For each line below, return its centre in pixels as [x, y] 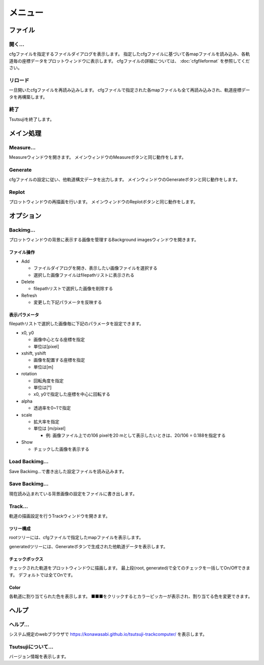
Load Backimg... [29, 462]
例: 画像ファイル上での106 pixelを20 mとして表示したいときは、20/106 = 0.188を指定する [136, 435]
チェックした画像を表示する [61, 449]
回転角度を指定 [48, 381]
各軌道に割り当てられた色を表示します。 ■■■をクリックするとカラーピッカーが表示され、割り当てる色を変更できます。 [131, 596]
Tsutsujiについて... [31, 646]
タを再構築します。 [28, 97]
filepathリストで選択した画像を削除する [73, 289]
